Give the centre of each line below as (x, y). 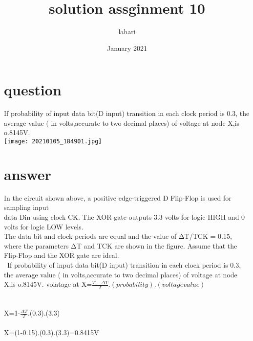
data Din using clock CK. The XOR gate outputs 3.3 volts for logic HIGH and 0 (125, 217)
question (33, 90)
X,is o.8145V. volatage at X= (48, 284)
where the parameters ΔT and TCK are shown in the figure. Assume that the (121, 245)
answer (28, 174)
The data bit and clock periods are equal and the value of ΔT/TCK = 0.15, (118, 236)
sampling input (26, 207)
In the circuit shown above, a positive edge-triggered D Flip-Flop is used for (118, 197)
